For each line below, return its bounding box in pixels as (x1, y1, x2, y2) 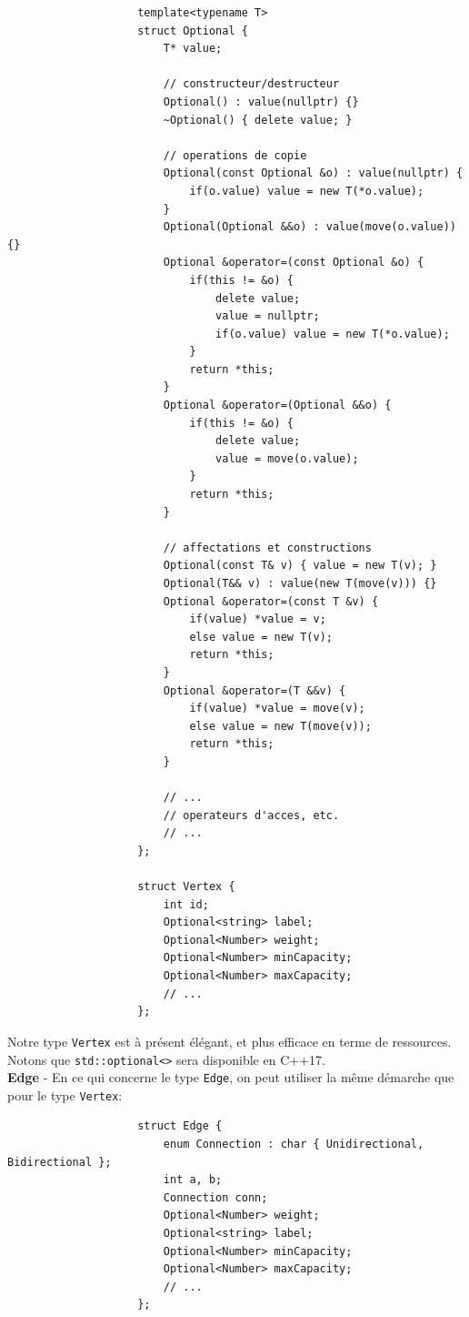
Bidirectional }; (7, 1155, 112, 1169)
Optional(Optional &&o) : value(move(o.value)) (163, 220, 456, 234)
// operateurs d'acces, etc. (163, 808, 340, 822)
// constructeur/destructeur (163, 77, 340, 91)
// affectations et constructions (163, 541, 372, 554)
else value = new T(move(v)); (189, 719, 372, 733)
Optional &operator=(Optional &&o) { (163, 399, 392, 412)
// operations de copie (163, 148, 307, 162)
